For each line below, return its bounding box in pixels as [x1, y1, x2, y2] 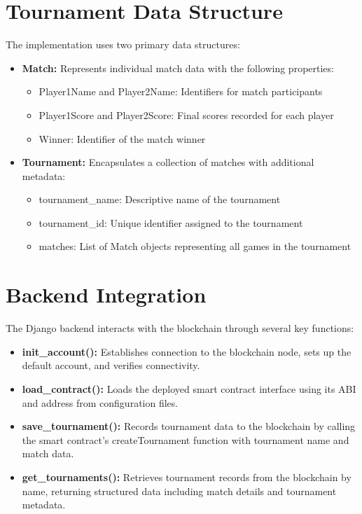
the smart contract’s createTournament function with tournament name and [22, 432, 349, 447]
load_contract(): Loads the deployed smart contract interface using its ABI [22, 381, 356, 396]
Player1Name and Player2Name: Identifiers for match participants [39, 84, 323, 99]
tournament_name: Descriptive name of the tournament [39, 192, 281, 207]
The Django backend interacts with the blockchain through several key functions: [6, 321, 354, 335]
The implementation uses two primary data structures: [6, 37, 240, 52]
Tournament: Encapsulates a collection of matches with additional [22, 155, 314, 169]
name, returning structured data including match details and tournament [22, 483, 337, 498]
